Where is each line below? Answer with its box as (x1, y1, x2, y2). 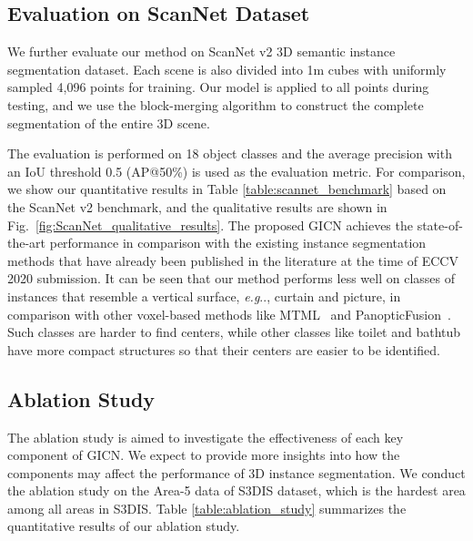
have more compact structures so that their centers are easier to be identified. (7, 340, 440, 359)
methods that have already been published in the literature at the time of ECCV (7, 250, 458, 270)
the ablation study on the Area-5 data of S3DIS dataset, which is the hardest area (7, 481, 466, 500)
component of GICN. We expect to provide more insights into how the (7, 445, 400, 464)
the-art (7, 233, 46, 252)
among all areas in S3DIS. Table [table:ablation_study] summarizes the (7, 498, 407, 517)
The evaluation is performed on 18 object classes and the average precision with (7, 144, 452, 163)
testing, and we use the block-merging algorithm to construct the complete (7, 95, 424, 114)
